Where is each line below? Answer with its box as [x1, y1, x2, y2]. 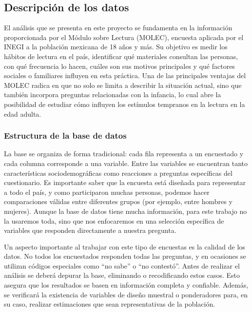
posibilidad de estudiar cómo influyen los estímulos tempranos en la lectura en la [4, 99, 245, 109]
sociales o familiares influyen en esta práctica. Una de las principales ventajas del [4, 70, 246, 81]
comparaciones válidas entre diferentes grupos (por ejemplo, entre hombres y [4, 196, 233, 207]
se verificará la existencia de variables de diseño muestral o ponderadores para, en [4, 289, 248, 299]
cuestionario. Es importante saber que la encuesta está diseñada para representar [4, 177, 246, 187]
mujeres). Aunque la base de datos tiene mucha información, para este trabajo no [4, 206, 247, 216]
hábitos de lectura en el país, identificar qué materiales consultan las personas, [4, 51, 238, 61]
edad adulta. [4, 108, 41, 119]
